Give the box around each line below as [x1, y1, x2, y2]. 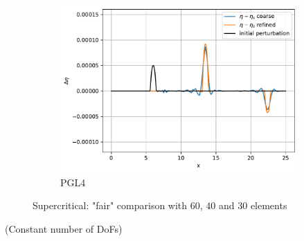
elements [250, 198, 287, 213]
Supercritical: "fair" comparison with [33, 198, 188, 213]
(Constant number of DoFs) [5, 222, 123, 236]
